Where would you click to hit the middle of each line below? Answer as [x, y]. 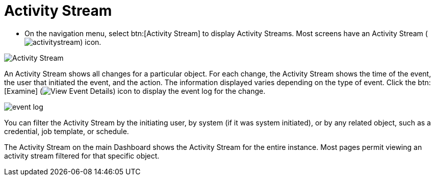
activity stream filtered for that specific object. [82, 156]
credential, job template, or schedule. [67, 131]
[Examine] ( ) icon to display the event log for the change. [135, 91]
